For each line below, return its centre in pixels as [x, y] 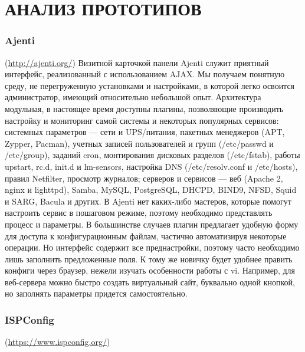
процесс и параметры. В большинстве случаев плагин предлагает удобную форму [152, 224]
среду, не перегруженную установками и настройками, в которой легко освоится [150, 85]
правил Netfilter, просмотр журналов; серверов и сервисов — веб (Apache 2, [144, 178]
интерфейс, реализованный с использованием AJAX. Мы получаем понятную [145, 74]
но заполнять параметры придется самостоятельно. [96, 293]
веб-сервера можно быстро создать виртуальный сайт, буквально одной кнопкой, [150, 282]
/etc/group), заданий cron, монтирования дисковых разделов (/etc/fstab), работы [152, 155]
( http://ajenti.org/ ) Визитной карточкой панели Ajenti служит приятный [137, 62]
